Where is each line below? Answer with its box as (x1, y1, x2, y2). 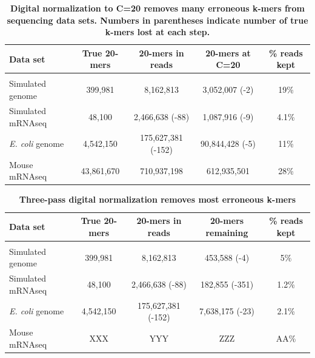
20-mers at (205, 46, 251, 59)
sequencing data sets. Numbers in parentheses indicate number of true (7, 13, 308, 26)
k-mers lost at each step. (105, 25, 210, 38)
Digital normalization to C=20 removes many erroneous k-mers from (10, 2, 305, 14)
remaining (205, 226, 248, 238)
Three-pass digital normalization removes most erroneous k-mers (19, 193, 296, 206)
